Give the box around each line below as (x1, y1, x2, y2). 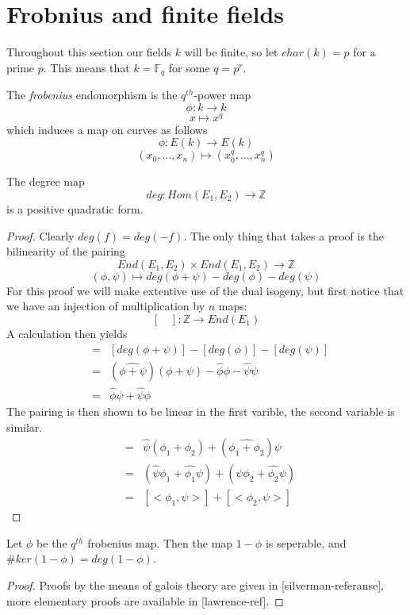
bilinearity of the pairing (6, 243, 125, 259)
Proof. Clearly (6, 227, 75, 244)
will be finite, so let (184, 44, 278, 60)
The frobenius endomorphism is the (6, 86, 178, 103)
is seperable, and (265, 534, 347, 551)
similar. (6, 418, 43, 435)
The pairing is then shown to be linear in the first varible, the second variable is (6, 402, 395, 419)
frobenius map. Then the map (87, 534, 233, 551)
